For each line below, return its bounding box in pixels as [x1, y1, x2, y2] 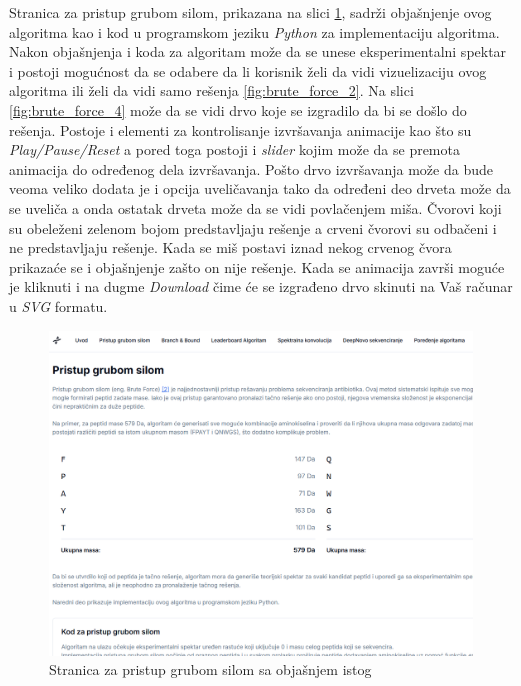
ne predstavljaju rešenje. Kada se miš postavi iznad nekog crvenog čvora [9, 237, 452, 258]
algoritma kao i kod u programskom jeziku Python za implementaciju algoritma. [9, 21, 500, 42]
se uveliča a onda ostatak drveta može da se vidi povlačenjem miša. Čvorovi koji [9, 197, 502, 218]
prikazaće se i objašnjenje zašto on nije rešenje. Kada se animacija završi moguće [9, 256, 505, 277]
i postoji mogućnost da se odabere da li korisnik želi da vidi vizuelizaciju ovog [9, 60, 487, 81]
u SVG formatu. [9, 295, 108, 316]
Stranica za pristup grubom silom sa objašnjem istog [49, 659, 372, 680]
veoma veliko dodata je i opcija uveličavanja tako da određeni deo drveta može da [9, 178, 511, 199]
